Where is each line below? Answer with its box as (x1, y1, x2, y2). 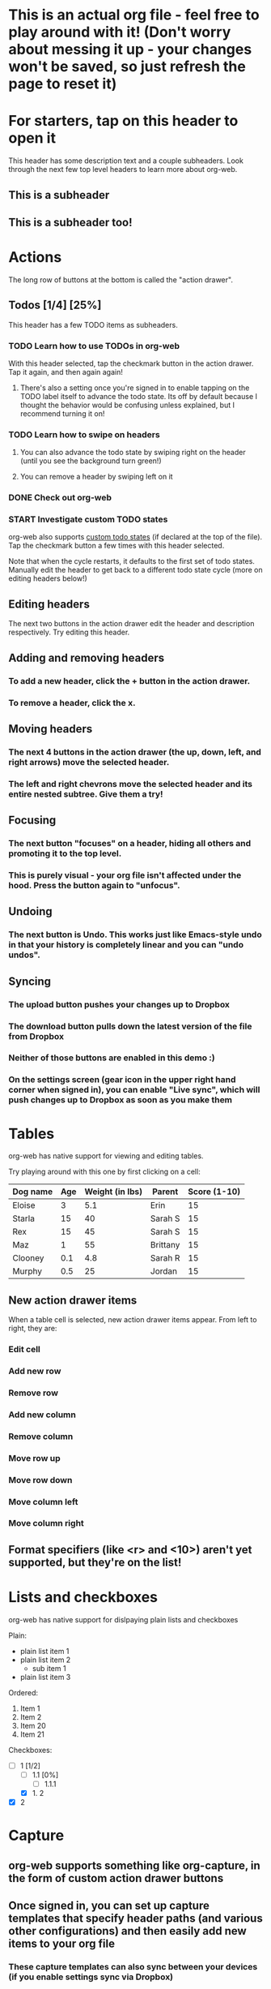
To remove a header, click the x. (8, 697, 136, 708)
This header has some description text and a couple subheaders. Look (8, 156, 244, 165)
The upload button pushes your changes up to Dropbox (8, 999, 231, 1010)
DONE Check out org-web (8, 492, 112, 504)
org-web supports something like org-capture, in (8, 1858, 260, 1872)
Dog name (12, 1186, 53, 1197)
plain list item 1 (19, 1646, 70, 1656)
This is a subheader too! (8, 215, 133, 229)
